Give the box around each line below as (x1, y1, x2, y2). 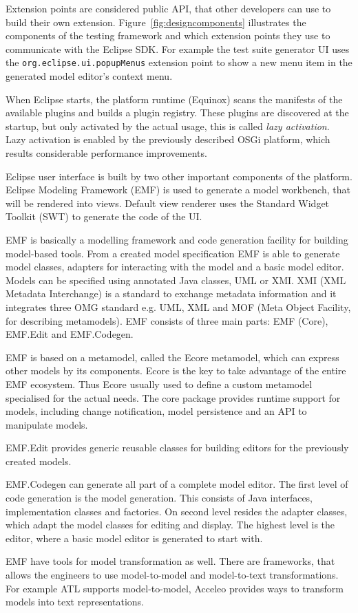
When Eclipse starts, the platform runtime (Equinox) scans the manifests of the (6, 92, 343, 106)
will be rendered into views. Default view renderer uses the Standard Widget (6, 195, 330, 210)
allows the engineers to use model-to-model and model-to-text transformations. (6, 568, 339, 582)
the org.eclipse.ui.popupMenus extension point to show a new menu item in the (6, 55, 352, 69)
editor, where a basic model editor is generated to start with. (6, 530, 263, 545)
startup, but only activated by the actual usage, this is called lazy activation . (6, 118, 330, 133)
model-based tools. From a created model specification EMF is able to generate (6, 246, 340, 260)
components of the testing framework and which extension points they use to (6, 28, 330, 43)
